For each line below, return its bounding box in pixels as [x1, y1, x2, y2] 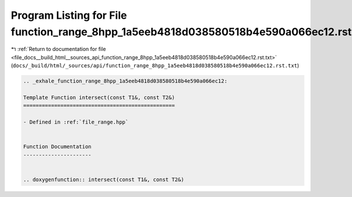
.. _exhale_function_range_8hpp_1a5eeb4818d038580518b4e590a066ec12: [23, 78, 228, 84]
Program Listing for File [11, 9, 127, 22]
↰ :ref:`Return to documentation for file [11, 46, 106, 53]
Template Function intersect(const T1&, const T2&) [23, 94, 175, 101]
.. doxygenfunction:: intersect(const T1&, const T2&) [23, 176, 184, 183]
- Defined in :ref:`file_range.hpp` [23, 119, 129, 125]
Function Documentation [23, 144, 92, 150]
